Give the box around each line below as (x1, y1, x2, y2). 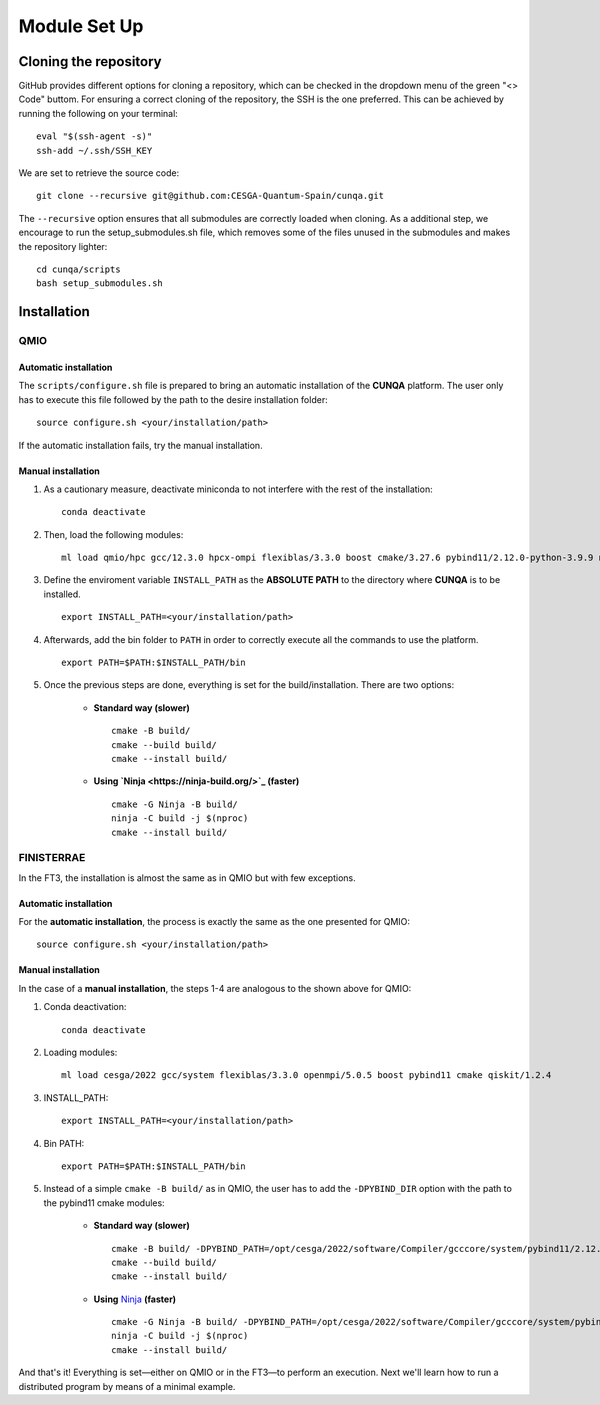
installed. (43, 588, 82, 600)
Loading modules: (43, 1046, 118, 1059)
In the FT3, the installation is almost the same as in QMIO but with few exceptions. (18, 871, 356, 884)
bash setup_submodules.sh (36, 278, 164, 289)
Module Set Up (18, 15, 144, 37)
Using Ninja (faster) (93, 1293, 177, 1305)
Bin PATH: (43, 1137, 85, 1149)
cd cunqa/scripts (36, 263, 121, 275)
